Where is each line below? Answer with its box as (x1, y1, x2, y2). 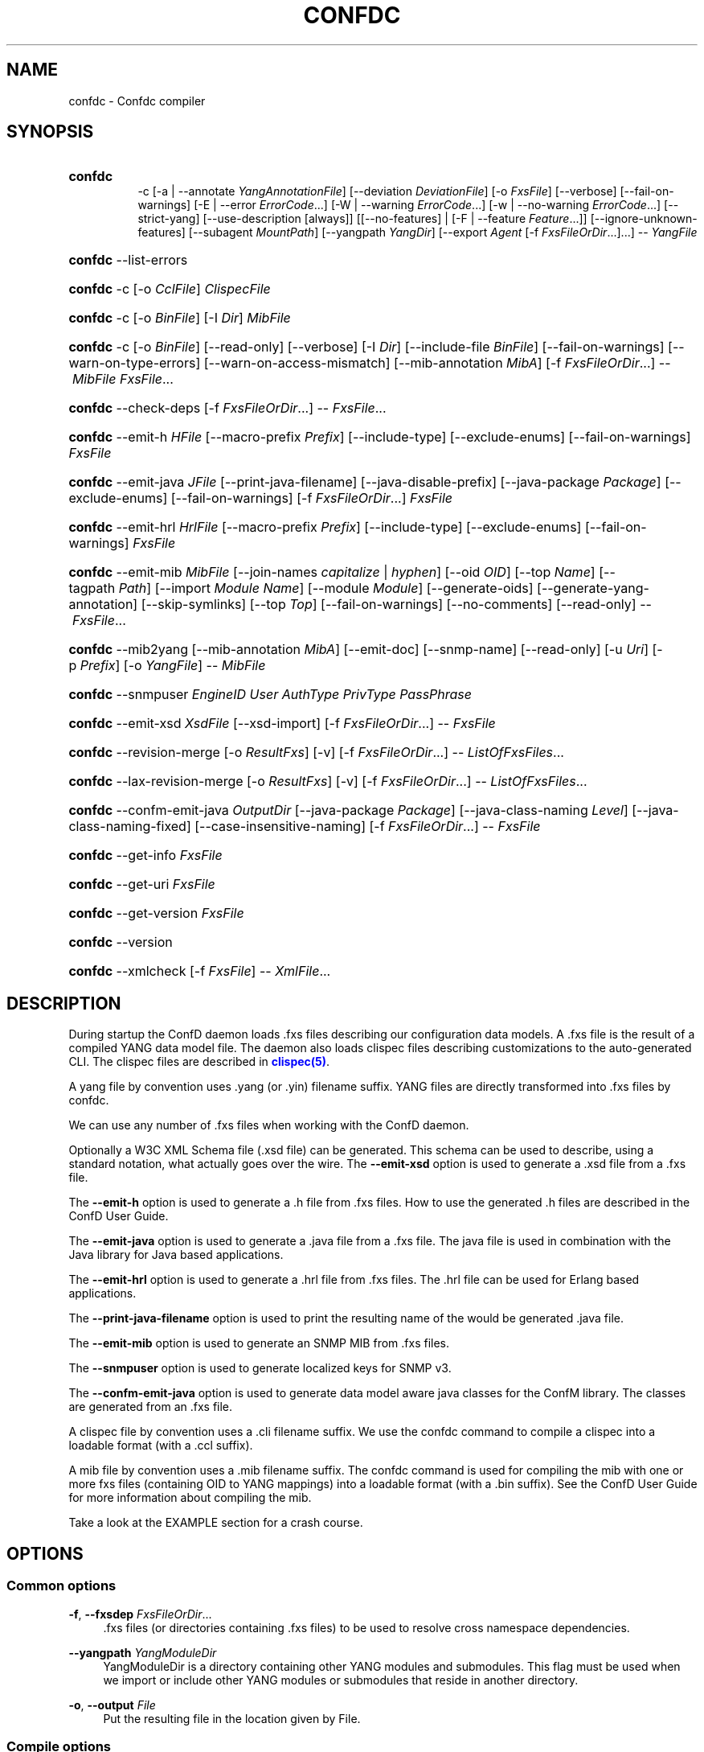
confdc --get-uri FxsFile (68, 876, 215, 893)
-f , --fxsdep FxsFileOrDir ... (68, 1606, 212, 1621)
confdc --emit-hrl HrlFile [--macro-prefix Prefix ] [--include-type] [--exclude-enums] (68, 519, 582, 536)
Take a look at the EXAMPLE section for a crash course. (68, 1516, 363, 1530)
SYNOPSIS (6, 121, 94, 142)
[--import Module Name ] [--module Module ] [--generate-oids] (154, 580, 534, 597)
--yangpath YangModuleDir (68, 1645, 217, 1659)
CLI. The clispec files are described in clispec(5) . (68, 1055, 330, 1069)
